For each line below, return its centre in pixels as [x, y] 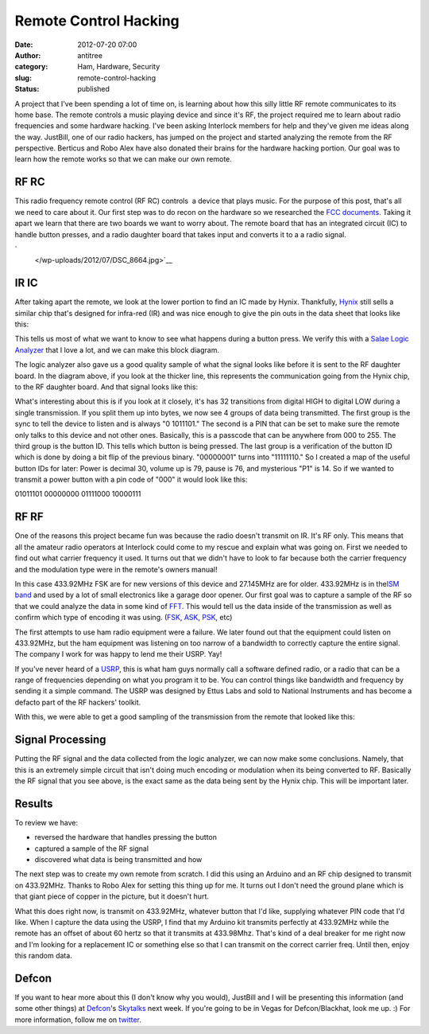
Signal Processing [60, 740]
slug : [23, 78]
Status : [27, 89]
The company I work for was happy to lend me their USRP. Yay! [118, 654]
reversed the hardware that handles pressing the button [126, 837]
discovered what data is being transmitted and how [118, 859]
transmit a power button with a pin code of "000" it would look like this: [131, 480]
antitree [90, 55]
